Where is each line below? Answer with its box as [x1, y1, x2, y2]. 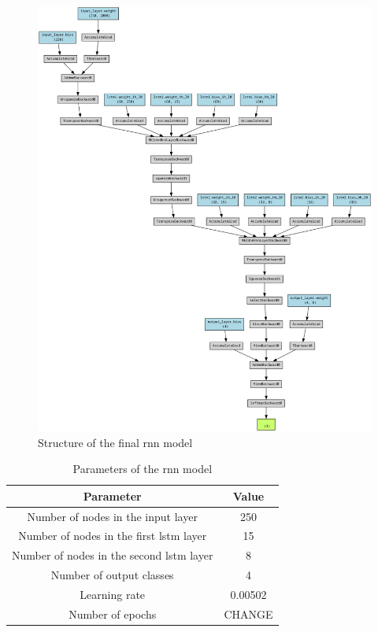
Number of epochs [69, 605, 157, 622]
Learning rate [80, 586, 146, 603]
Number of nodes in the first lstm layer [18, 527, 207, 544]
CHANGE [224, 605, 273, 622]
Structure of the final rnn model [38, 434, 193, 450]
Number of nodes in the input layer [27, 508, 198, 524]
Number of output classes [50, 567, 174, 583]
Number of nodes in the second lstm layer [12, 547, 213, 564]
